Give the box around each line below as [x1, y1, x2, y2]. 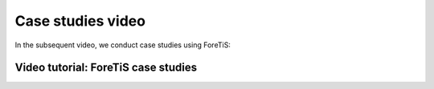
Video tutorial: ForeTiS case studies [14, 61, 197, 75]
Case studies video [14, 12, 146, 30]
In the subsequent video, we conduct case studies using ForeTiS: [14, 40, 231, 50]
